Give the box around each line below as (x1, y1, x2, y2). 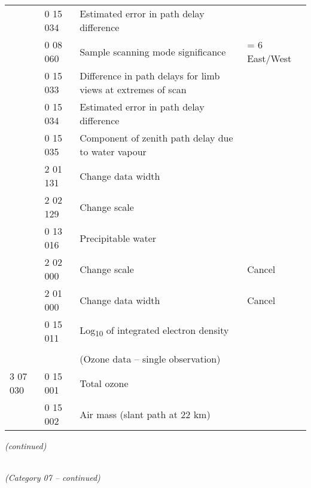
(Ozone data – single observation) (80, 352, 221, 366)
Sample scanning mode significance (80, 44, 226, 59)
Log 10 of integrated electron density (80, 323, 229, 339)
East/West (247, 51, 292, 65)
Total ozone (80, 376, 129, 390)
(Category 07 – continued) (5, 471, 100, 484)
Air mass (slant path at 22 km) (80, 407, 211, 421)
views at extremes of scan (80, 82, 187, 96)
